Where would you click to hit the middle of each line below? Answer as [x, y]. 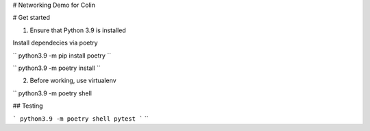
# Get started [32, 18]
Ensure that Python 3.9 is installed [78, 30]
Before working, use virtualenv [73, 81]
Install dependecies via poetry [56, 43]
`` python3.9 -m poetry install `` [57, 68]
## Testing [28, 106]
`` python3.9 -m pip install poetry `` [62, 56]
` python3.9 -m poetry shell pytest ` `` [81, 118]
